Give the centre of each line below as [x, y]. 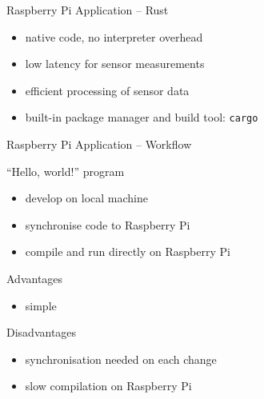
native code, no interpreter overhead [114, 36]
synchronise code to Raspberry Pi [108, 224]
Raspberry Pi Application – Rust [88, 10]
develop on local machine [87, 198]
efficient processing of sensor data [107, 90]
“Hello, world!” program [66, 171]
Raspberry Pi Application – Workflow [99, 144]
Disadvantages [42, 332]
